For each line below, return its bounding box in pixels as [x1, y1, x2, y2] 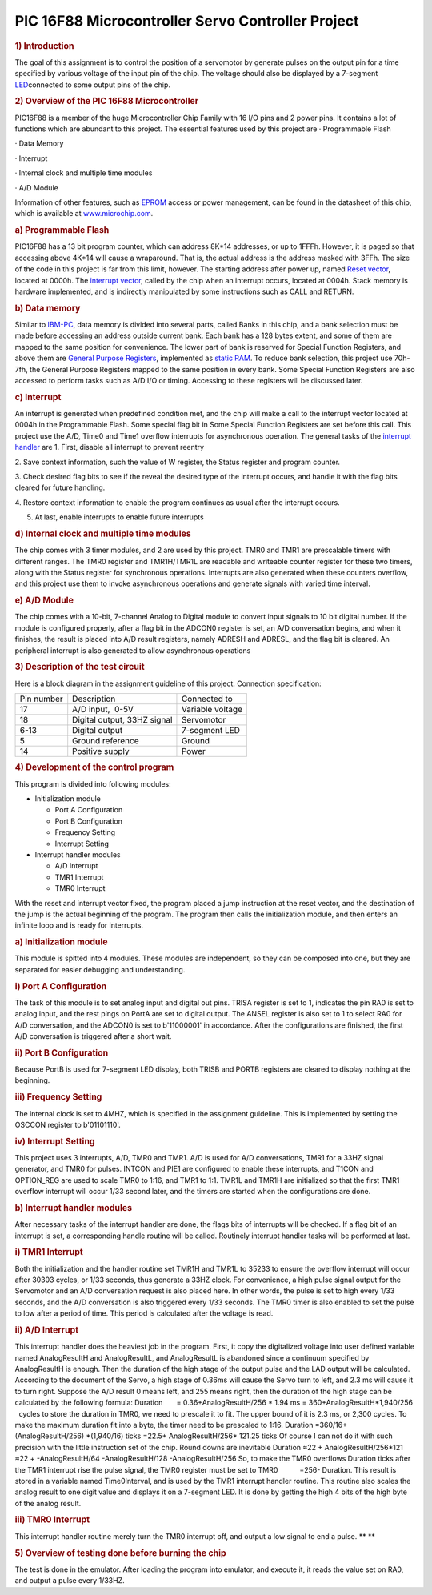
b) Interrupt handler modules [14, 1202, 132, 1213]
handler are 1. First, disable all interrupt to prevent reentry [14, 443, 204, 452]
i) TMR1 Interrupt [14, 1247, 84, 1258]
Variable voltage [181, 704, 243, 715]
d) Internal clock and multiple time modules [14, 528, 191, 539]
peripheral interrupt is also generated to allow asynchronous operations [14, 645, 251, 655]
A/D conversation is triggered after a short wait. [14, 1032, 172, 1041]
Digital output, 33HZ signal [72, 715, 173, 726]
